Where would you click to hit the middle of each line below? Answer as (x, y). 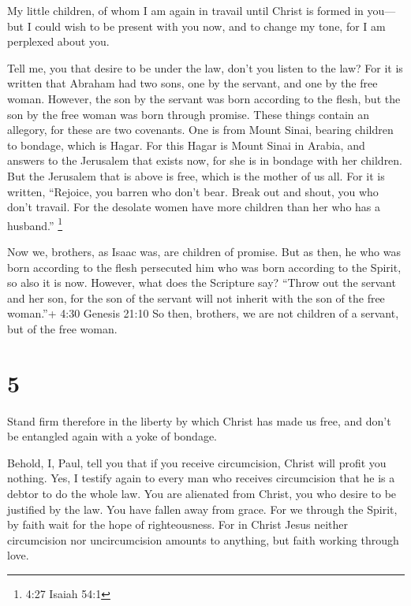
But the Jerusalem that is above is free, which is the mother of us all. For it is (196, 175)
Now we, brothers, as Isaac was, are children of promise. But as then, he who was (204, 251)
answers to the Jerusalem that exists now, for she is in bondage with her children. (205, 160)
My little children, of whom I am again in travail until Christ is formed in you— (202, 10)
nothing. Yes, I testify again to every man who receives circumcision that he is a (201, 478)
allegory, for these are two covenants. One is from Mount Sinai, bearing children (200, 130)
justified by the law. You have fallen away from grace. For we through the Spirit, (202, 509)
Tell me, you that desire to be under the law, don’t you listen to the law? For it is (205, 67)
